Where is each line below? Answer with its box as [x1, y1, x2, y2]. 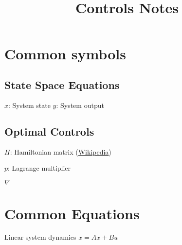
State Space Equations [4, 77, 120, 92]
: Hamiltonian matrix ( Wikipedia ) [10, 146, 111, 157]
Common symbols [4, 44, 126, 64]
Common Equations [4, 203, 140, 223]
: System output [56, 100, 104, 110]
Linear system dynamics [4, 231, 76, 242]
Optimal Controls [4, 123, 94, 139]
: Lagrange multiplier [8, 163, 71, 173]
